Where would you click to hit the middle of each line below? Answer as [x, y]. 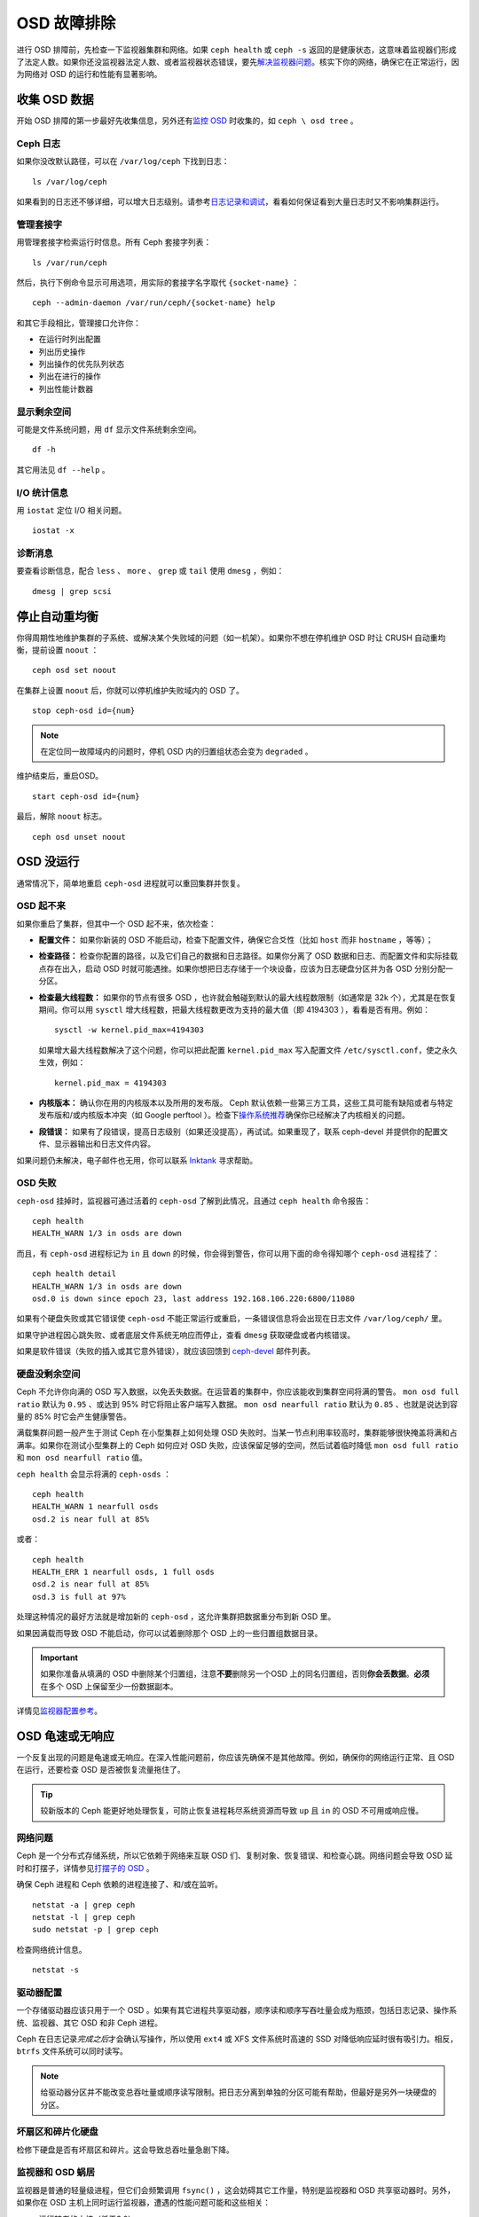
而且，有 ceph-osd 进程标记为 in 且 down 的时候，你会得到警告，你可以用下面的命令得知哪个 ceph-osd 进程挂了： [228, 1253]
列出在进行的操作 [70, 376]
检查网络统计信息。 [51, 1949]
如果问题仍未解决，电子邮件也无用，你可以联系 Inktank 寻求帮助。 [137, 1160]
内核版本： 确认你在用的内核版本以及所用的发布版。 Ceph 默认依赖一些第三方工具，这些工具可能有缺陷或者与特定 [246, 1102]
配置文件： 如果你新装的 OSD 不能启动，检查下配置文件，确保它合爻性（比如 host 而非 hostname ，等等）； [236, 940]
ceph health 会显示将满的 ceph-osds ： [94, 1474]
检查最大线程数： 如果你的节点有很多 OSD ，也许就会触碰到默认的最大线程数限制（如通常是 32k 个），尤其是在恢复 [247, 997]
